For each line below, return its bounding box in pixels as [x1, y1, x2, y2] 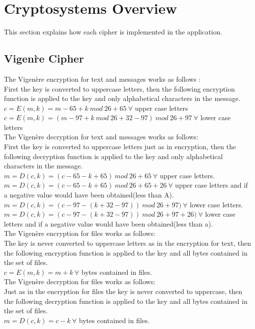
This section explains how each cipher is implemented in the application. [4, 27, 223, 37]
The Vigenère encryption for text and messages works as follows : [4, 73, 201, 84]
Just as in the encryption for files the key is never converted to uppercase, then [4, 286, 242, 296]
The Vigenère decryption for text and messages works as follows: [4, 132, 198, 142]
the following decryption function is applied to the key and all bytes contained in [4, 296, 248, 306]
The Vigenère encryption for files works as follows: [4, 228, 156, 238]
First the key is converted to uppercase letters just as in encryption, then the [4, 141, 236, 152]
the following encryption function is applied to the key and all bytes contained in [4, 247, 248, 258]
